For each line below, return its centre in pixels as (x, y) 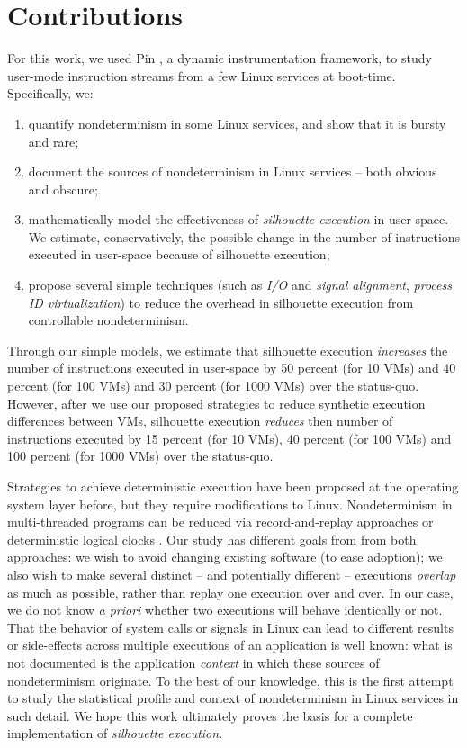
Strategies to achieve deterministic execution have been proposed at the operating (233, 486)
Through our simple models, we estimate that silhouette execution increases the (228, 350)
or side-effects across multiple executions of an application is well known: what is (230, 645)
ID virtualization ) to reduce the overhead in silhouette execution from (221, 302)
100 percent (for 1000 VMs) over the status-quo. (140, 456)
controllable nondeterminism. (108, 320)
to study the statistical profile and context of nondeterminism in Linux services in (233, 698)
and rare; (54, 141)
